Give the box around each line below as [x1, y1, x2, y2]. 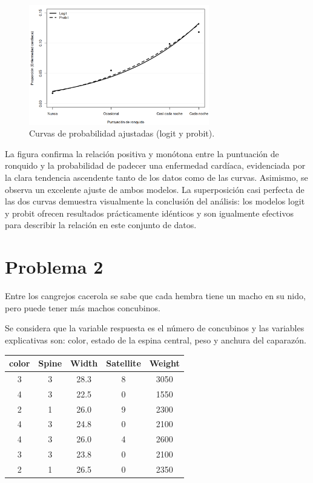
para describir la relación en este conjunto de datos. [5, 218, 197, 231]
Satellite [106, 357, 141, 369]
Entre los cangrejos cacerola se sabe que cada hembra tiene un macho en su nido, [5, 289, 306, 302]
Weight [149, 357, 180, 369]
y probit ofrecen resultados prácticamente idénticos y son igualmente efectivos [5, 206, 294, 219]
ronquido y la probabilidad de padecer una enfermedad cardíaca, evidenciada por [5, 159, 306, 172]
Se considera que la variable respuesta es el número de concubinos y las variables [5, 322, 305, 334]
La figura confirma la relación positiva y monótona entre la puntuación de [5, 147, 279, 160]
